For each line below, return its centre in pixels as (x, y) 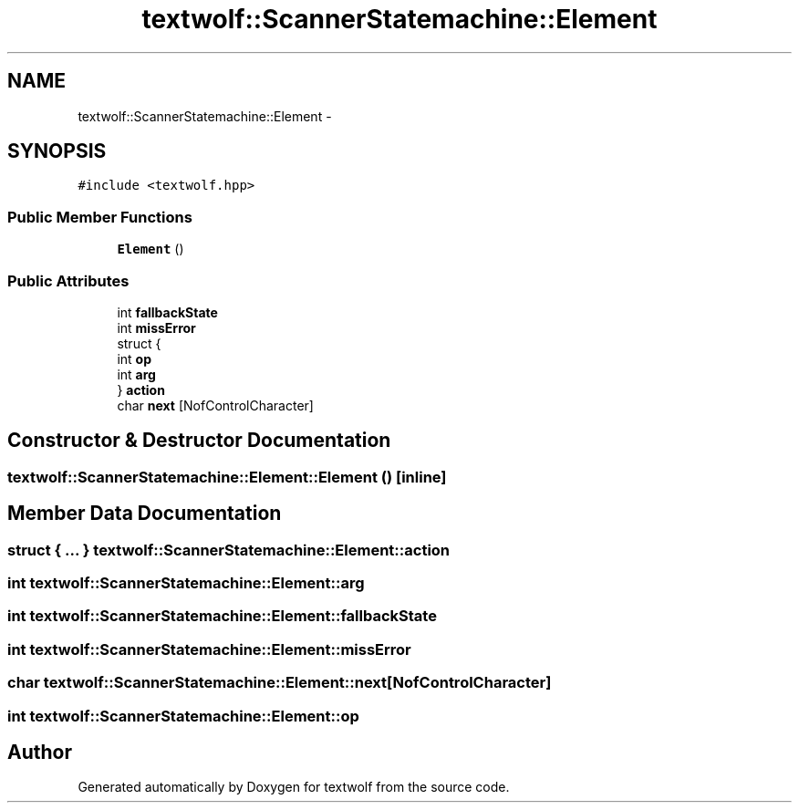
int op (134, 358)
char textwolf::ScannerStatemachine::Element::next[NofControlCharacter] (280, 683)
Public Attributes (68, 280)
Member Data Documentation (145, 514)
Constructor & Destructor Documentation (199, 441)
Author (40, 752)
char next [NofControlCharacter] (215, 405)
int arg (136, 374)
